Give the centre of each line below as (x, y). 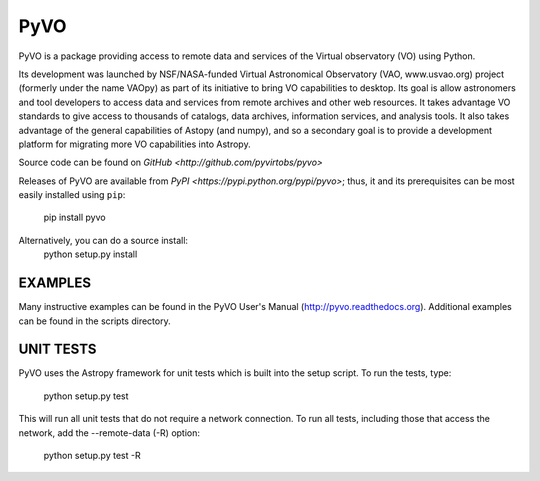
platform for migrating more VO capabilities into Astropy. (134, 144)
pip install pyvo (74, 217)
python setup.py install (90, 254)
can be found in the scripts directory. (94, 321)
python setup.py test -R (92, 455)
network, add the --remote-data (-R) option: (109, 432)
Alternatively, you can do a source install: (103, 240)
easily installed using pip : (72, 195)
